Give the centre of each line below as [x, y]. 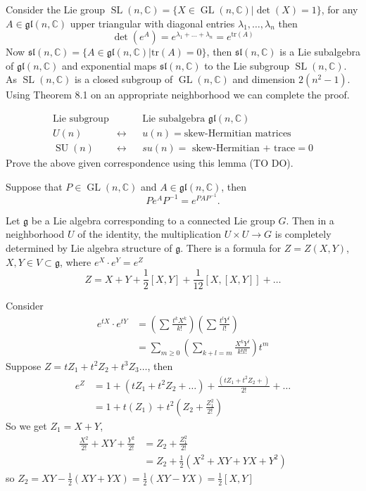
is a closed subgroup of [124, 79]
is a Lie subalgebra [320, 52]
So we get [26, 425]
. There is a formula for [231, 248]
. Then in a [310, 220]
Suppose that [34, 186]
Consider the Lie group [56, 9]
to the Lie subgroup [247, 65]
